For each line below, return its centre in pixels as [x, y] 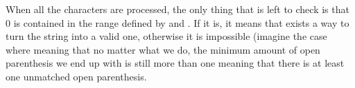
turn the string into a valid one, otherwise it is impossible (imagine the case [166, 36]
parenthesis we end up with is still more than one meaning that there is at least [175, 63]
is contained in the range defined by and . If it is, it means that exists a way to [181, 22]
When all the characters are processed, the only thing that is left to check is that [177, 9]
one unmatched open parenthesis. [76, 76]
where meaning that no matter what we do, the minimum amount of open [163, 49]
